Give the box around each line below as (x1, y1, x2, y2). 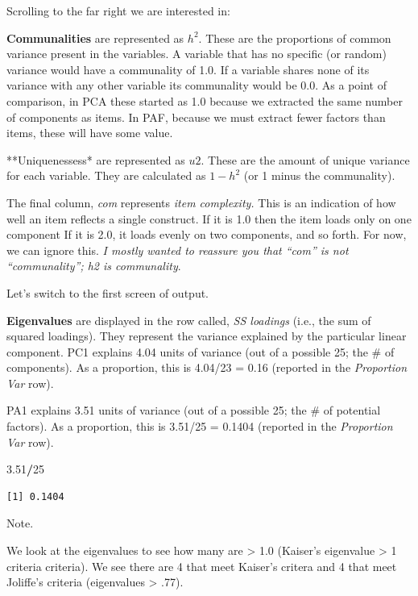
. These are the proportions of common (198, 29, 391, 46)
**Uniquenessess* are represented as (6, 151, 185, 168)
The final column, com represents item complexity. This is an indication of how (6, 194, 396, 210)
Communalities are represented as (6, 29, 184, 46)
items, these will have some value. (6, 124, 173, 141)
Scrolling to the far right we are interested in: (6, 2, 230, 19)
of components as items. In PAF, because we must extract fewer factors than (6, 108, 386, 125)
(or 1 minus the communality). (243, 167, 395, 184)
